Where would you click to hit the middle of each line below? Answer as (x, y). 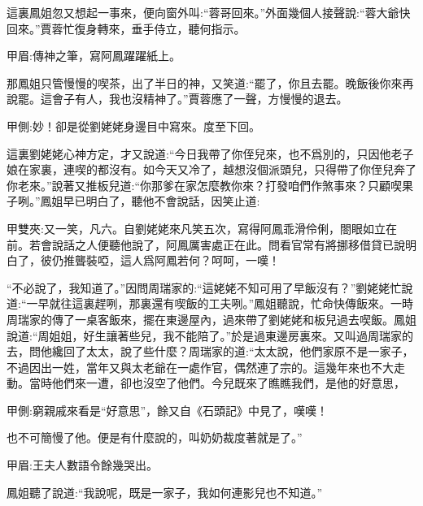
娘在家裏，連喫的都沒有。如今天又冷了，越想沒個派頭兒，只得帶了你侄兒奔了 (211, 169)
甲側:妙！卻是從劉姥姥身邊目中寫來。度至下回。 (133, 125)
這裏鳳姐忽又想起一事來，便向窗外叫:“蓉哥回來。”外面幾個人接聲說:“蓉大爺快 (209, 12)
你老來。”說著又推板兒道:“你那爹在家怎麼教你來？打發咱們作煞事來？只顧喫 (205, 185)
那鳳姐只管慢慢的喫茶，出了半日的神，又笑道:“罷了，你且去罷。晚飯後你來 (205, 82)
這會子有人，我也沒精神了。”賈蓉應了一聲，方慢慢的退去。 (194, 99)
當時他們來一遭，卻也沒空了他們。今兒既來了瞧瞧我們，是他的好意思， (217, 383)
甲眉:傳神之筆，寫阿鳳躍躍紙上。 (94, 56)
